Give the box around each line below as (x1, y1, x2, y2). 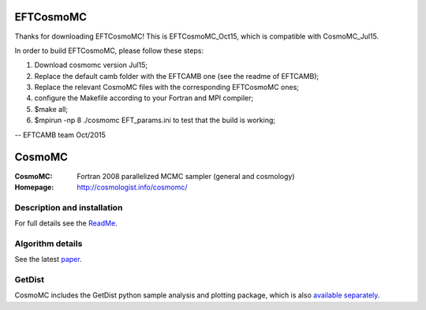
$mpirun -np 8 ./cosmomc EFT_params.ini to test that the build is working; (34, 115, 276, 125)
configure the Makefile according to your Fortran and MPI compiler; (34, 93, 254, 103)
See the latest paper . (14, 255, 82, 264)
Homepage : (14, 182, 54, 192)
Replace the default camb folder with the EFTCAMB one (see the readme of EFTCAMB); (34, 71, 319, 80)
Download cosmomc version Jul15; (34, 60, 148, 70)
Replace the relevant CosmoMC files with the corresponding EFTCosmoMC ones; (34, 83, 299, 92)
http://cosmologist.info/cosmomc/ (77, 182, 188, 192)
